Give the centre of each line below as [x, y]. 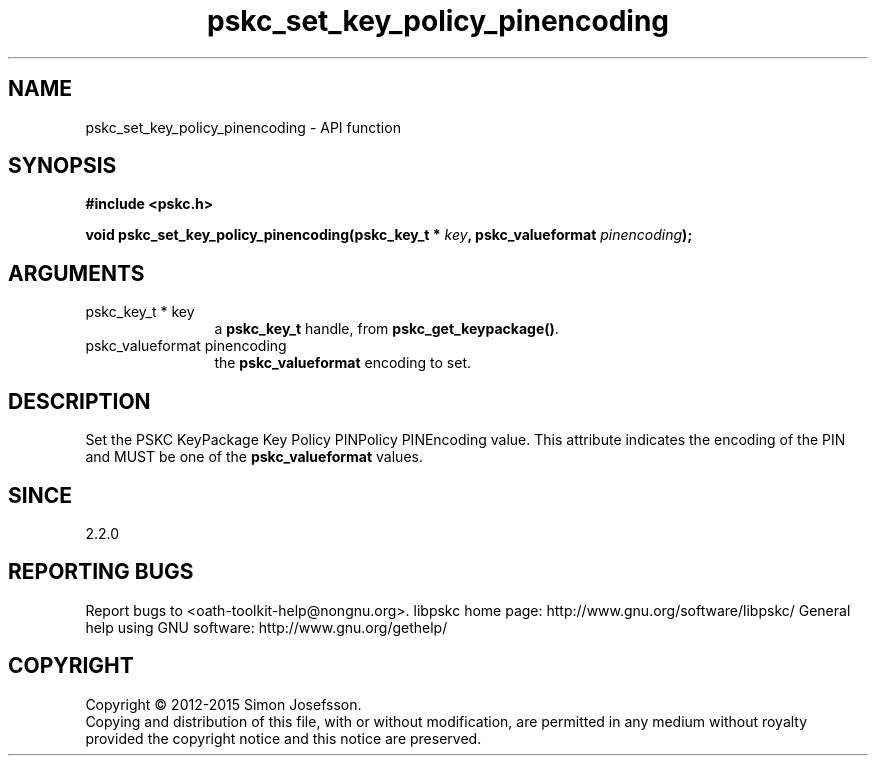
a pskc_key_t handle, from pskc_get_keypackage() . [386, 329]
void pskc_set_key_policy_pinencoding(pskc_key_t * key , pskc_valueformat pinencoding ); [389, 235]
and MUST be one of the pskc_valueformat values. [254, 457]
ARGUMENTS [76, 273]
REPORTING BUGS [101, 572]
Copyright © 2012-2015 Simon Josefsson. [223, 704]
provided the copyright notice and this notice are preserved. [283, 738]
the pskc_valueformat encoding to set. [343, 363]
